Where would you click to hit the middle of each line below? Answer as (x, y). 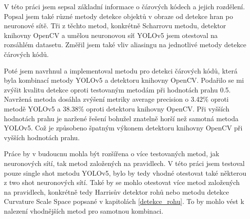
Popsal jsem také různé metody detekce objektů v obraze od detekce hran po (118, 16)
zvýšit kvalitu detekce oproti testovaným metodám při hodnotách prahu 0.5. (117, 89)
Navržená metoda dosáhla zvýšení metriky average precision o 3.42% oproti (116, 99)
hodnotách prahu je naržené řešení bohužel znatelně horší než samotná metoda (121, 118)
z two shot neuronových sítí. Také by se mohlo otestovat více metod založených (122, 182)
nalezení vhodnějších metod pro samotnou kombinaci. (84, 210)
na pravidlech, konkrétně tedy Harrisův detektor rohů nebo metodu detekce (116, 192)
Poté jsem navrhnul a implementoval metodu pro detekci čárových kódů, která (121, 70)
